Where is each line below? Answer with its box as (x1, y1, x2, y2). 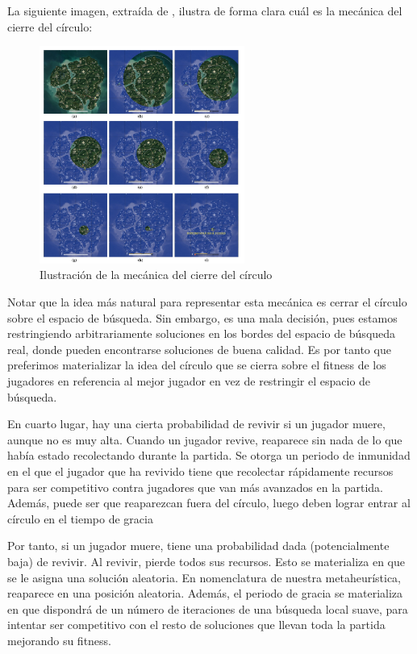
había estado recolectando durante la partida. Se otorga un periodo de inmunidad (7, 447, 411, 464)
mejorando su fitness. (7, 631, 111, 648)
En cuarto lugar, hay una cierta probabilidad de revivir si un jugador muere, (7, 415, 386, 432)
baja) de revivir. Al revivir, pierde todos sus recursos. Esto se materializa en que (7, 552, 405, 569)
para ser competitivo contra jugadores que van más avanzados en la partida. (7, 478, 383, 495)
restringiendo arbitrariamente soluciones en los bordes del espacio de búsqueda (7, 325, 396, 342)
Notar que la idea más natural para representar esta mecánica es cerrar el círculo (7, 294, 407, 310)
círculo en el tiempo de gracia (7, 510, 153, 527)
